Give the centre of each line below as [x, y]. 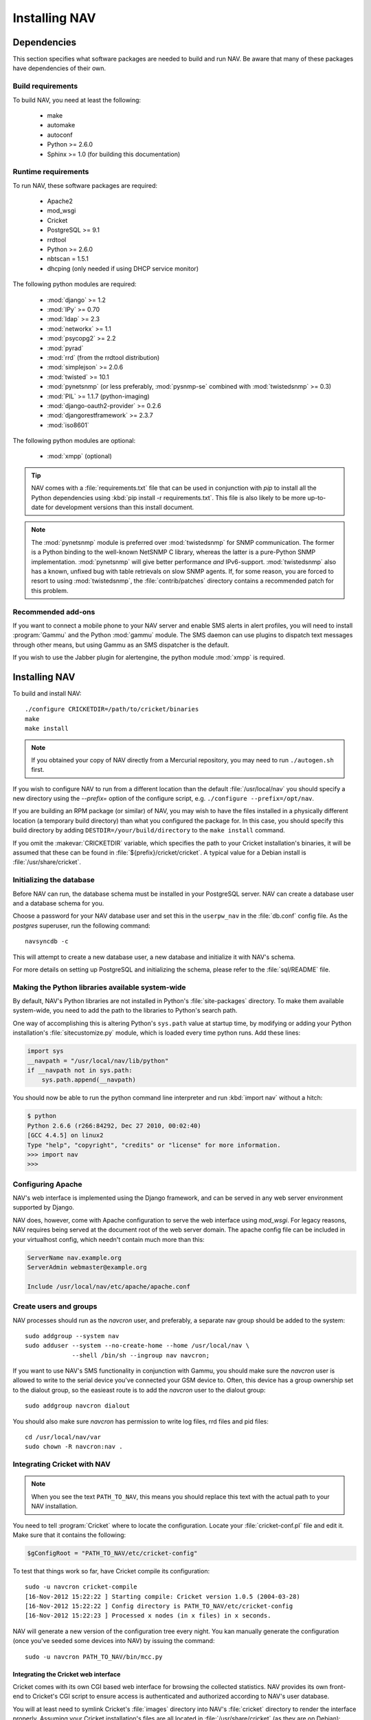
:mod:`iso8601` [68, 425]
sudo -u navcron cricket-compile [81, 1587]
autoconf [60, 135]
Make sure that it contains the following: [69, 1535]
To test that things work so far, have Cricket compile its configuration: [111, 1571]
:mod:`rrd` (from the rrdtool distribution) [103, 357]
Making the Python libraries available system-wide [99, 987]
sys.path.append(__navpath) [89, 1080]
